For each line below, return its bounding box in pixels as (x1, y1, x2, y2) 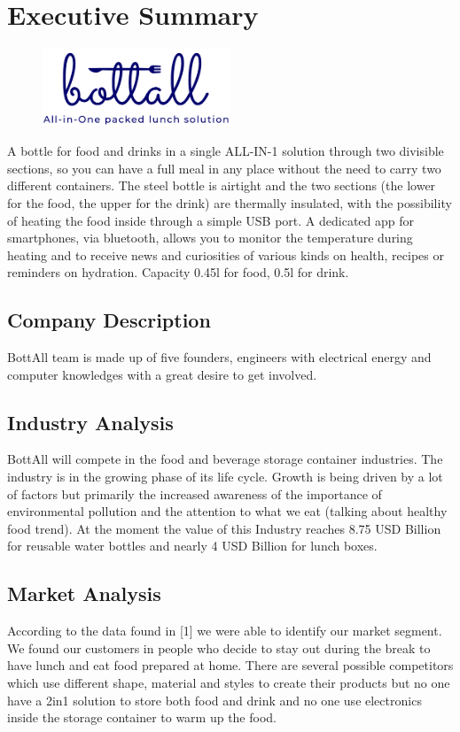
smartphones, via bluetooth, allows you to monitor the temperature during (7, 228, 413, 247)
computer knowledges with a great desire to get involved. (7, 365, 317, 383)
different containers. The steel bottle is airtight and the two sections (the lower (7, 176, 436, 195)
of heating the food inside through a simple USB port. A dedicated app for (7, 211, 415, 229)
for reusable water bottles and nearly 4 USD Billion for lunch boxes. (7, 536, 378, 555)
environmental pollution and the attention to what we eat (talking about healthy (7, 502, 448, 520)
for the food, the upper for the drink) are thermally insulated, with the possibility (7, 193, 452, 212)
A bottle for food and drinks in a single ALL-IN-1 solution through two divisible (7, 142, 444, 160)
